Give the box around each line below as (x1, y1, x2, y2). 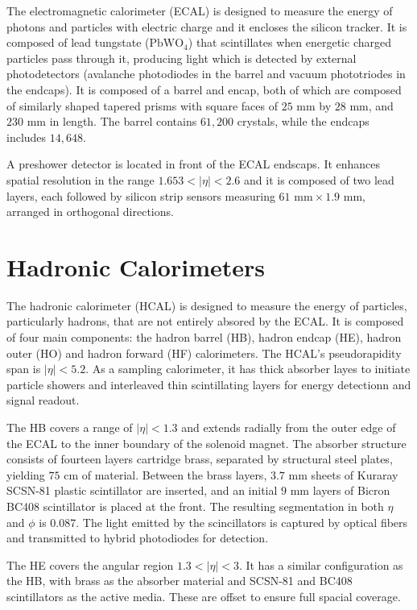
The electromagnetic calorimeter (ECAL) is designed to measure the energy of (6, 2, 393, 19)
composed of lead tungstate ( (6, 34, 150, 51)
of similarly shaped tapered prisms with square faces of (6, 97, 279, 114)
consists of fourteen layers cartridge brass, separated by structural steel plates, (6, 450, 393, 467)
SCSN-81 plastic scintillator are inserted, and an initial (6, 482, 278, 499)
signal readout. (6, 392, 80, 409)
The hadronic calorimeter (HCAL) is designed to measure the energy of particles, (6, 297, 407, 313)
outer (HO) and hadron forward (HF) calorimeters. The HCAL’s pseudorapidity (6, 344, 402, 361)
